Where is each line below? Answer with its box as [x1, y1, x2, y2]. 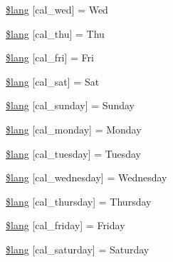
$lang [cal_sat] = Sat [6, 74, 100, 89]
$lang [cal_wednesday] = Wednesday [6, 170, 167, 185]
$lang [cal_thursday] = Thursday [6, 193, 152, 208]
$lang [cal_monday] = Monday [6, 121, 142, 136]
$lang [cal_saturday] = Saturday [6, 241, 150, 256]
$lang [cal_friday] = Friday [6, 218, 125, 233]
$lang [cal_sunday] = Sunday [6, 98, 135, 113]
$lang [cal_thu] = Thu [6, 26, 105, 41]
